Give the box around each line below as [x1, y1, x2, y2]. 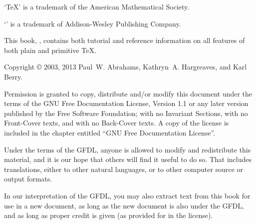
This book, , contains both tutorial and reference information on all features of [4, 35, 245, 45]
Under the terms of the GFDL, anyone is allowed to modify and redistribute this [4, 144, 251, 154]
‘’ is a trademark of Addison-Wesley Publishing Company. [4, 18, 181, 28]
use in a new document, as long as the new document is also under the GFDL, [4, 200, 244, 210]
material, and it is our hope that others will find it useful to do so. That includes [4, 154, 252, 164]
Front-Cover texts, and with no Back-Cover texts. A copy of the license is [4, 117, 229, 128]
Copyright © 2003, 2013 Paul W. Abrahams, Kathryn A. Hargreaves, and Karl [4, 61, 247, 72]
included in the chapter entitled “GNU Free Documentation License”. [4, 127, 216, 137]
